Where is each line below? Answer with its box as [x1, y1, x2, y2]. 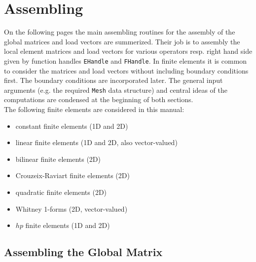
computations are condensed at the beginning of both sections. [4, 94, 193, 105]
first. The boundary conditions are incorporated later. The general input [4, 75, 223, 85]
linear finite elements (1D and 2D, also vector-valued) [15, 137, 178, 148]
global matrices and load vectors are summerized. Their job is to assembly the [4, 36, 240, 46]
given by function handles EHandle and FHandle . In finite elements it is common [4, 55, 247, 66]
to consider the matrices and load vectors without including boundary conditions [4, 65, 249, 75]
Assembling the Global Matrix [4, 244, 163, 260]
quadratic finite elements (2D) [15, 187, 107, 197]
